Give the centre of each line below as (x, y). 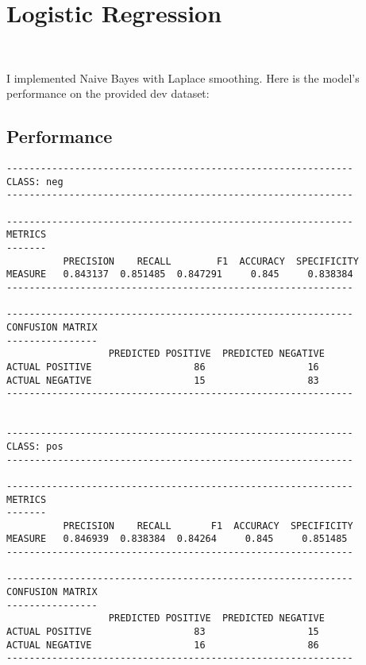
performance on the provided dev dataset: (108, 93)
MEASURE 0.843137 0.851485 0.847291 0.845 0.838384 (180, 275)
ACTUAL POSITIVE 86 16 (163, 367)
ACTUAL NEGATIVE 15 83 (163, 380)
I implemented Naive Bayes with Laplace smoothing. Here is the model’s (183, 77)
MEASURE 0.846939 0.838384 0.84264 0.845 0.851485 (177, 539)
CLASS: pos (35, 446)
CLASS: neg (35, 182)
